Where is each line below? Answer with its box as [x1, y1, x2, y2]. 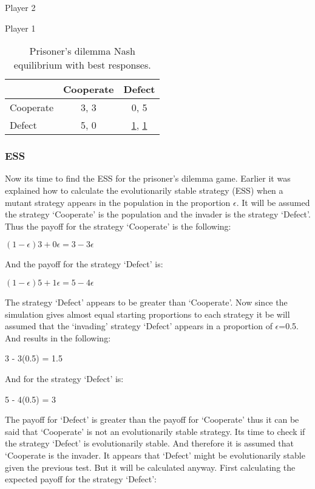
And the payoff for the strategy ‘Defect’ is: [5, 258, 163, 270]
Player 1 [5, 21, 36, 34]
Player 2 [5, 1, 36, 13]
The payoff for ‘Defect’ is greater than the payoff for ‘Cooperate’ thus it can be [5, 413, 299, 426]
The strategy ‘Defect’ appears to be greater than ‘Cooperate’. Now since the [5, 295, 288, 308]
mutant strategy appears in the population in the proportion [5, 196, 231, 208]
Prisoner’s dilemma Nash [29, 44, 135, 58]
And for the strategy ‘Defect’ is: [5, 372, 124, 385]
